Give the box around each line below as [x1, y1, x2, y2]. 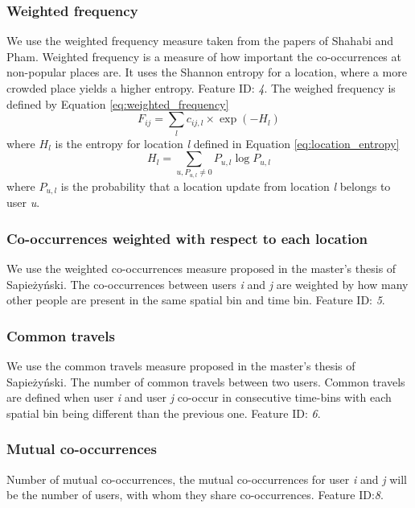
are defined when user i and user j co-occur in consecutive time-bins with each [6, 389, 392, 406]
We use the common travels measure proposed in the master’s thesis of [6, 357, 355, 374]
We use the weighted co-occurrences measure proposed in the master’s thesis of [6, 260, 397, 277]
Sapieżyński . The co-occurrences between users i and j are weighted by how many [6, 275, 409, 292]
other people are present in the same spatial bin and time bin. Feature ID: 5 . [6, 291, 385, 308]
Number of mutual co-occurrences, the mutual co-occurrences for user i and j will [6, 470, 407, 487]
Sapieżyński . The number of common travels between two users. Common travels [6, 373, 405, 390]
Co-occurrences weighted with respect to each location [6, 228, 368, 248]
